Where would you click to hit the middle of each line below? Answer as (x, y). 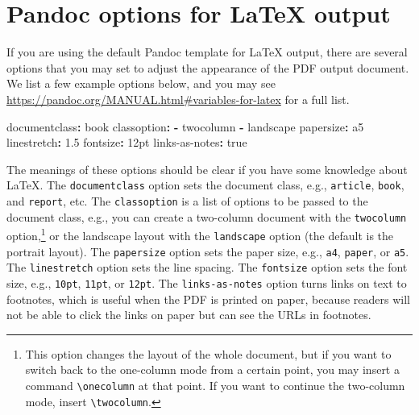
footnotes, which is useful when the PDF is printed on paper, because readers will (208, 299)
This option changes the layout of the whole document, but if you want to (208, 353)
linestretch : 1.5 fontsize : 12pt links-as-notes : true (127, 142)
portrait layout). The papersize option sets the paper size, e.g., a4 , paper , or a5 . (208, 251)
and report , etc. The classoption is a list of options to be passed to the (187, 200)
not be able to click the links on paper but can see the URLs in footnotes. (189, 315)
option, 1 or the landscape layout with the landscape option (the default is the (200, 234)
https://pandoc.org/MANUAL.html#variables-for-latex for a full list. (178, 99)
